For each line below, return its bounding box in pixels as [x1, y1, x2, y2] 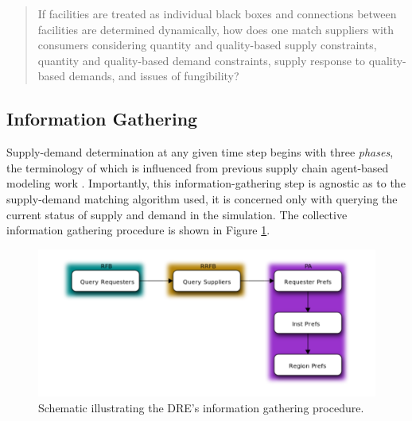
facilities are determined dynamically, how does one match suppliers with [37, 21, 395, 37]
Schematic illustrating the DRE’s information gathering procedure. [38, 399, 364, 415]
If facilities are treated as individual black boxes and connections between [37, 6, 397, 21]
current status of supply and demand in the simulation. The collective [6, 206, 348, 222]
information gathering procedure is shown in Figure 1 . [6, 222, 270, 238]
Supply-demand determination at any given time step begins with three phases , [6, 144, 394, 160]
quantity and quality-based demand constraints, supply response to [37, 52, 366, 68]
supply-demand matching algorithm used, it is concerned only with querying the [6, 190, 398, 207]
